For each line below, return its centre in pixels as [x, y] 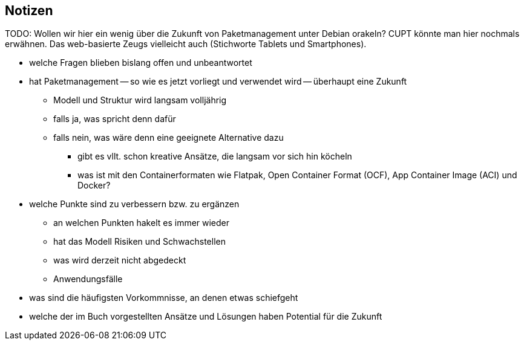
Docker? [94, 185]
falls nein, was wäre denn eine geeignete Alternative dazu [169, 138]
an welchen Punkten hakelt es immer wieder [142, 223]
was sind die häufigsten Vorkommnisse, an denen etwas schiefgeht [164, 298]
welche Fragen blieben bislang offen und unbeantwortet [141, 63]
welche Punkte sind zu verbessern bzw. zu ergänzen [134, 204]
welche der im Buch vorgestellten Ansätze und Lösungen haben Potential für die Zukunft [206, 317]
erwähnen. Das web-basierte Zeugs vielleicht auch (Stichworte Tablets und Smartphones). [186, 44]
